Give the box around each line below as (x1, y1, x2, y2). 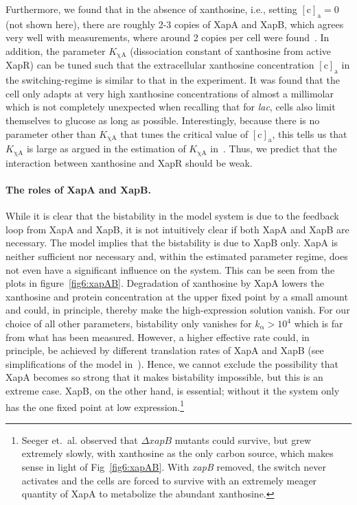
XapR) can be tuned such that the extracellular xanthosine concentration (5, 58, 314, 72)
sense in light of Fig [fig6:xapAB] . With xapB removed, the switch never (21, 460, 327, 473)
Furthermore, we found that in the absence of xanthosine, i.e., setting (5, 2, 297, 16)
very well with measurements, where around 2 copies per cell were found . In (5, 30, 330, 45)
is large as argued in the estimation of (26, 141, 186, 156)
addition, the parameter (5, 43, 106, 58)
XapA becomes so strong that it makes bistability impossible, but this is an (5, 370, 323, 384)
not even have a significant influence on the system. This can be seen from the (5, 262, 335, 277)
